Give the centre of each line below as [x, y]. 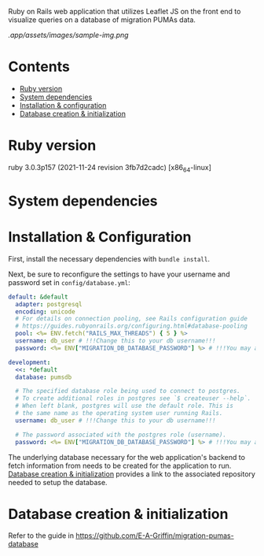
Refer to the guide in [41, 536]
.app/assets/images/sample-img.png [68, 35]
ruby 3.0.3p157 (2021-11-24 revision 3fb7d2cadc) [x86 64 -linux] [110, 168]
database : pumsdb [44, 377]
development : [29, 362]
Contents [39, 67]
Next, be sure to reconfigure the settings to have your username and [119, 274]
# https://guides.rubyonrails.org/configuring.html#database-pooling [131, 326]
